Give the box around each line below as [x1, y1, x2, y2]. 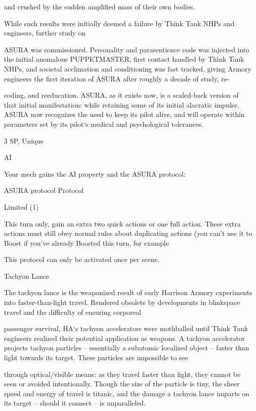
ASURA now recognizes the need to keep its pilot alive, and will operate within [4, 109, 245, 119]
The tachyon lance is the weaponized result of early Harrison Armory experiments [4, 287, 253, 298]
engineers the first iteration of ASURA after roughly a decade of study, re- [4, 73, 230, 83]
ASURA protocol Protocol [4, 185, 84, 195]
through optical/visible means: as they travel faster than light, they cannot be [4, 369, 241, 379]
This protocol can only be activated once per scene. [4, 254, 160, 264]
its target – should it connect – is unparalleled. [4, 398, 146, 408]
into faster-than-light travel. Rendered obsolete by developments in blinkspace [4, 297, 240, 307]
